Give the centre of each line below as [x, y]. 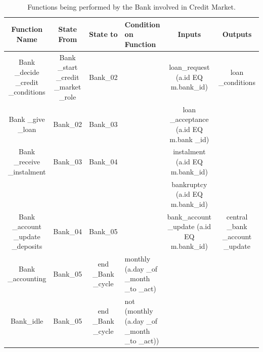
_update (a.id [189, 226]
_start [68, 67]
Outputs [237, 34]
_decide [27, 72]
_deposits [27, 246]
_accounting [27, 278]
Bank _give [27, 119]
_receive [27, 162]
